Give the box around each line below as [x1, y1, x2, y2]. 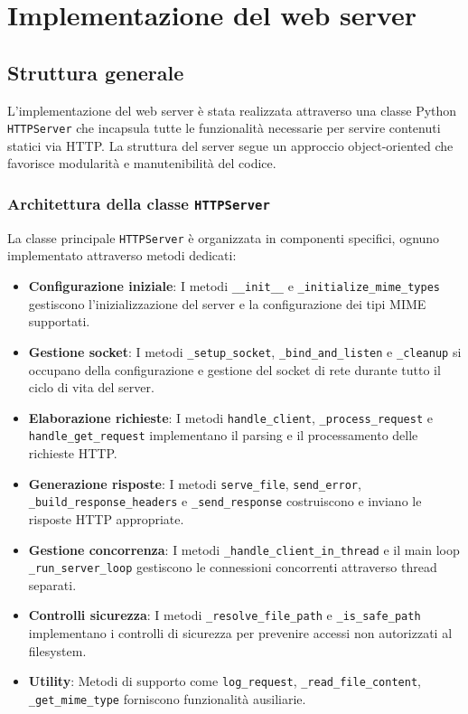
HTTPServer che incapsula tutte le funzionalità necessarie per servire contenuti [7, 118, 441, 137]
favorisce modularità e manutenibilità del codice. [7, 154, 276, 173]
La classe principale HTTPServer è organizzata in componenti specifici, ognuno [7, 228, 440, 247]
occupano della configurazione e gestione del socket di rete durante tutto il [28, 360, 441, 379]
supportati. [28, 312, 90, 331]
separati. [28, 575, 77, 594]
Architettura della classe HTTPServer [7, 192, 270, 214]
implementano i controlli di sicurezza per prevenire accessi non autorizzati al [28, 624, 453, 643]
